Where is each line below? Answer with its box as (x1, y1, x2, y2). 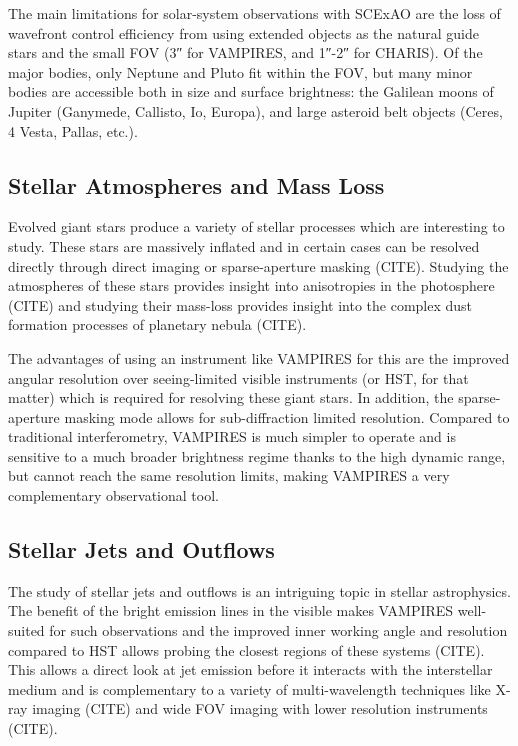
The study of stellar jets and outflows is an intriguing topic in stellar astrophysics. (8, 580, 511, 601)
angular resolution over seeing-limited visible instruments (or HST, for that (8, 367, 469, 388)
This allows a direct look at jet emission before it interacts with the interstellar (8, 659, 493, 680)
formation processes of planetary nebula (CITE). (8, 314, 307, 335)
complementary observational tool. (8, 485, 219, 506)
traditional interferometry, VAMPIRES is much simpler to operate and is (8, 426, 456, 447)
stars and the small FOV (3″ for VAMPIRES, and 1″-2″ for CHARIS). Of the (8, 42, 483, 63)
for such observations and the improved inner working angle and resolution (49, 620, 508, 641)
